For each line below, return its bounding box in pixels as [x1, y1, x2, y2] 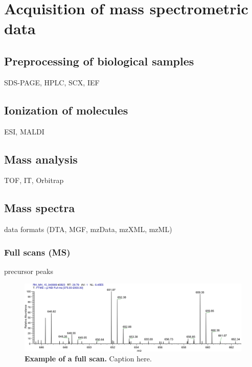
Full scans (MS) [4, 245, 71, 258]
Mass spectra [4, 200, 75, 216]
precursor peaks [4, 265, 53, 276]
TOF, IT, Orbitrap [4, 175, 64, 186]
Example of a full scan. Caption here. [25, 353, 152, 364]
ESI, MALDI [4, 126, 44, 136]
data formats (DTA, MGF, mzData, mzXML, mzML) [4, 224, 172, 235]
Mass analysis [4, 151, 78, 167]
